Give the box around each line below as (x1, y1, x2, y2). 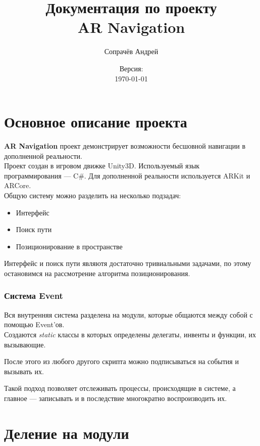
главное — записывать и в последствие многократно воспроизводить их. (4, 392, 227, 403)
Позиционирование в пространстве (16, 241, 123, 251)
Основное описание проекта (4, 111, 187, 132)
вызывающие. (4, 339, 46, 349)
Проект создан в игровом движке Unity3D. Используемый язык (4, 160, 200, 171)
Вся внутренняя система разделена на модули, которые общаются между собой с (4, 309, 253, 320)
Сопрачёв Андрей (104, 46, 159, 57)
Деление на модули (4, 422, 129, 443)
